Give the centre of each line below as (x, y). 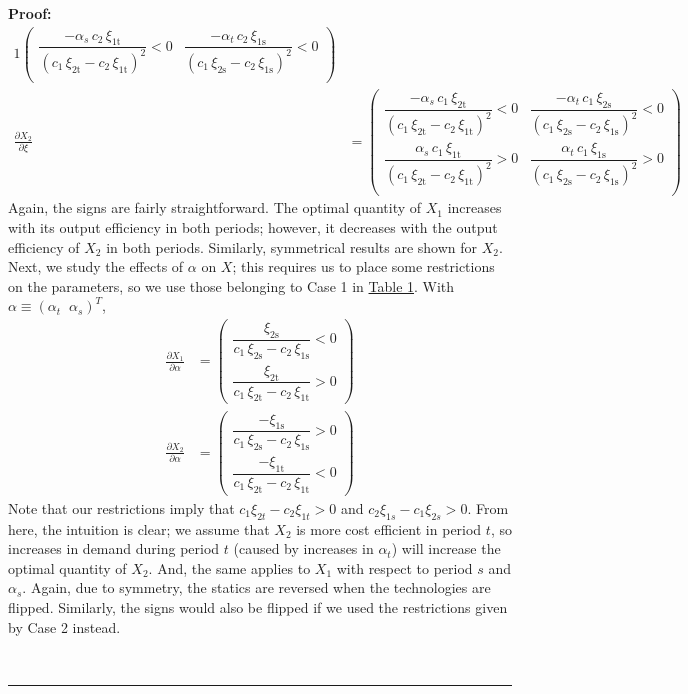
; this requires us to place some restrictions (363, 266)
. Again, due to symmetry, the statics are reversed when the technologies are (256, 587)
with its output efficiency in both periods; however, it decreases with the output (253, 227)
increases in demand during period (114, 548)
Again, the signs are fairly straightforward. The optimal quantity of (215, 207)
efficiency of (44, 246)
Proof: (30, 13)
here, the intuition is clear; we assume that (139, 528)
